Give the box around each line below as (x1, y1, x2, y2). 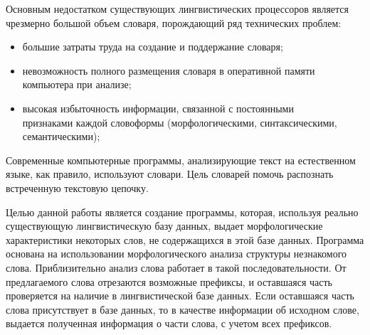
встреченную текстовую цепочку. (6, 180, 149, 195)
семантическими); (22, 129, 100, 144)
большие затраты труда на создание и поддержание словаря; (22, 39, 283, 54)
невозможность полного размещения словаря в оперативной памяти (22, 63, 315, 78)
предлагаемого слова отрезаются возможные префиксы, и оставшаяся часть (6, 274, 332, 289)
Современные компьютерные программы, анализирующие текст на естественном (6, 152, 356, 167)
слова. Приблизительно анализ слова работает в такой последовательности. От (6, 260, 347, 275)
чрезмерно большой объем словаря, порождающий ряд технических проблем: (6, 15, 342, 30)
